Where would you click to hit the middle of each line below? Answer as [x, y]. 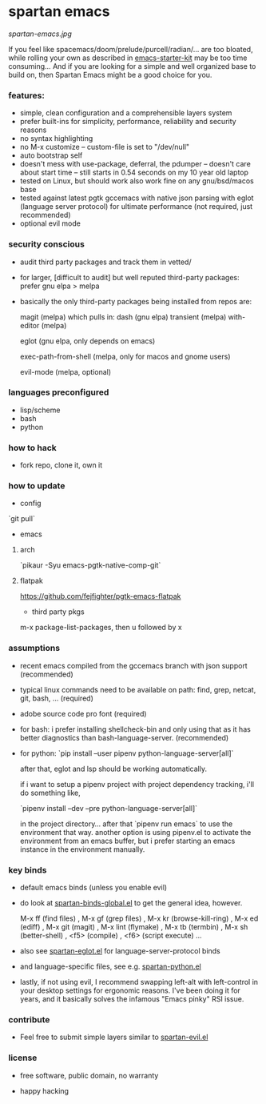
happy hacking [44, 1090]
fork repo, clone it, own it [61, 465]
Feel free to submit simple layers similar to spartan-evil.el [114, 1037]
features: [27, 95]
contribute [29, 1019]
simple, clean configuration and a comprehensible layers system [126, 113]
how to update [37, 486]
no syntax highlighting [56, 139]
